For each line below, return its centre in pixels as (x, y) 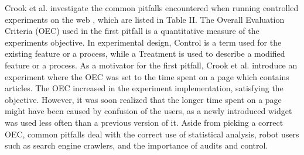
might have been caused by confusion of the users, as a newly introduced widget (148, 111)
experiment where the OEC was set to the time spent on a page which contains (147, 76)
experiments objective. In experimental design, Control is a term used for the (143, 42)
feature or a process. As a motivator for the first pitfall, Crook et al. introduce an (151, 65)
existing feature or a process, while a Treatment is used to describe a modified (145, 54)
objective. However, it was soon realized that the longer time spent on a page (143, 99)
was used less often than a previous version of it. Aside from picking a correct (144, 122)
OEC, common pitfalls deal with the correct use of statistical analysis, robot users (152, 134)
